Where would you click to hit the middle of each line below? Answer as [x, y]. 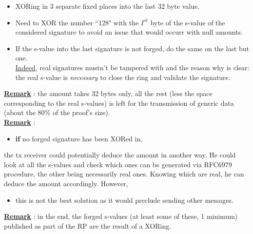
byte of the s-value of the [188, 22]
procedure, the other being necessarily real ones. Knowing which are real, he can [124, 174]
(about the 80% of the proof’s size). [57, 112]
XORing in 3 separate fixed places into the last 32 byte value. [107, 6]
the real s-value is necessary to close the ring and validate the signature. [123, 77]
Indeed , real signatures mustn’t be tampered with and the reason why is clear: [132, 67]
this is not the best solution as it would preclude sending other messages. [124, 200]
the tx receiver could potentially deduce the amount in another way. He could [120, 155]
